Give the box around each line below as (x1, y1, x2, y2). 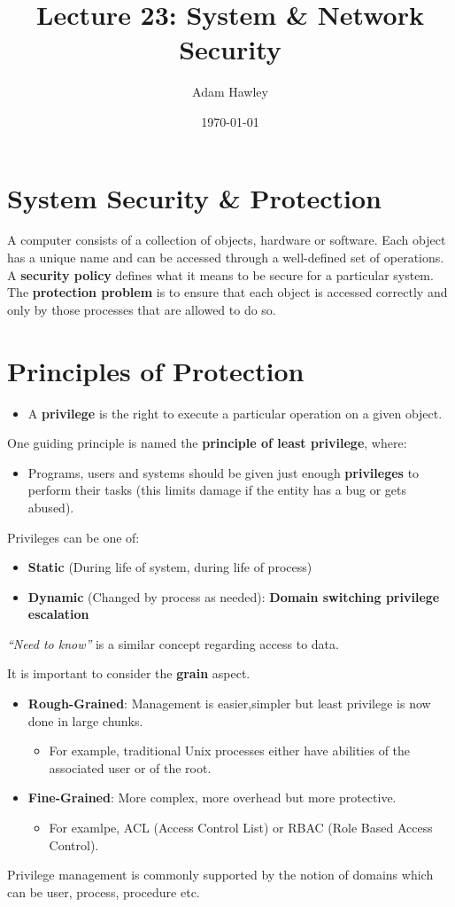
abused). (27, 497, 74, 516)
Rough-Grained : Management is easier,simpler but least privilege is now (27, 694, 431, 713)
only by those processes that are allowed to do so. (7, 300, 276, 318)
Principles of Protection (7, 352, 305, 388)
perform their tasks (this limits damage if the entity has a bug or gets (27, 481, 407, 499)
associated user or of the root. (49, 758, 212, 777)
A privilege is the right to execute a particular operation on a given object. (27, 403, 443, 422)
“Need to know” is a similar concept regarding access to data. (7, 634, 339, 653)
